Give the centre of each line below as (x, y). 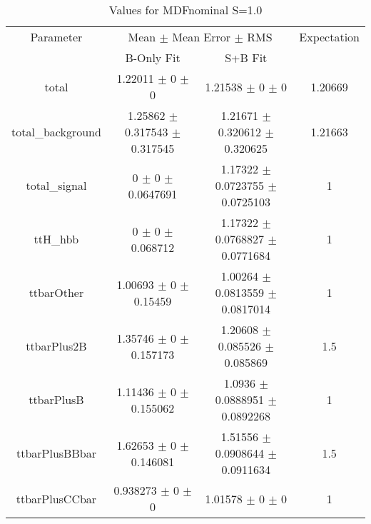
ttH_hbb (56, 239)
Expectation (329, 37)
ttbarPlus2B (56, 346)
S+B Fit (246, 57)
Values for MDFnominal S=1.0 (185, 10)
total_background (56, 132)
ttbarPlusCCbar (56, 498)
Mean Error (202, 37)
